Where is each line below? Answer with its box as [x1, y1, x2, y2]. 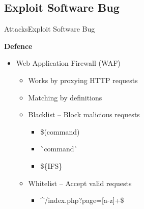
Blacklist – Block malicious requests [28, 109, 140, 120]
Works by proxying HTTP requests [28, 74, 138, 85]
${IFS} [40, 160, 63, 171]
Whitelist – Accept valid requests [28, 177, 132, 188]
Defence [4, 40, 33, 51]
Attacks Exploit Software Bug [4, 23, 95, 34]
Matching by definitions [28, 92, 102, 102]
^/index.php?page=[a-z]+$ [40, 195, 124, 205]
